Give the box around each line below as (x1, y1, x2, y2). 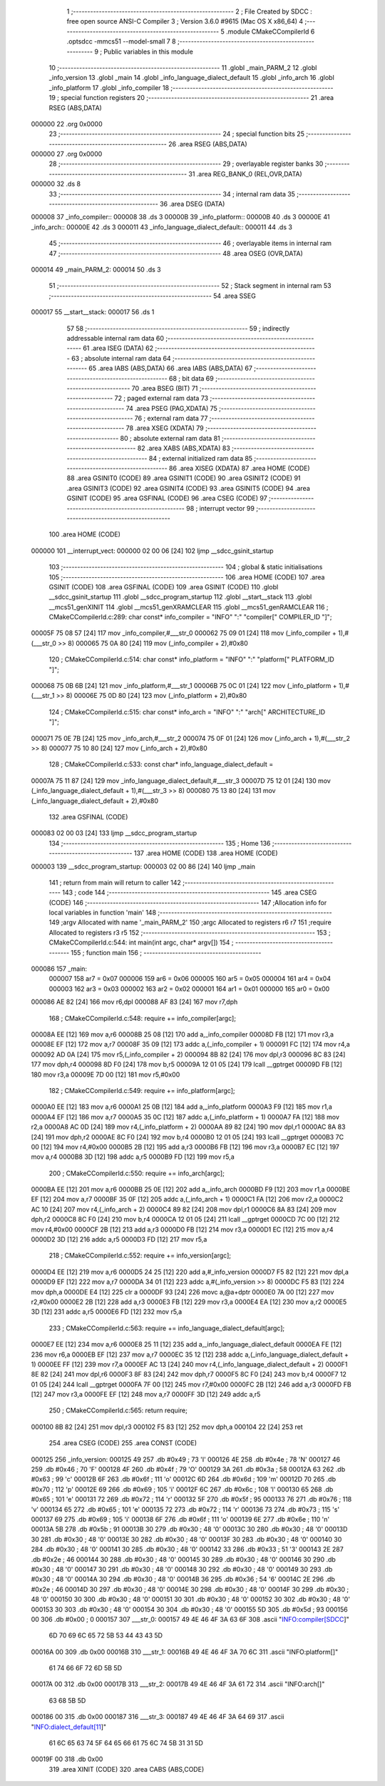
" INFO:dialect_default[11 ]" (31, 1722, 107, 1731)
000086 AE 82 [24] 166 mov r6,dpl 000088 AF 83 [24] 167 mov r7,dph (31, 997, 238, 1007)
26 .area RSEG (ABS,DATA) (168, 139, 247, 148)
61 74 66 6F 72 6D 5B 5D (48, 1664, 123, 1672)
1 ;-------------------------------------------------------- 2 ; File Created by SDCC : (66, 7, 313, 16)
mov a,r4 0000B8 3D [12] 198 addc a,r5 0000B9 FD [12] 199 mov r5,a (31, 1152, 235, 1161)
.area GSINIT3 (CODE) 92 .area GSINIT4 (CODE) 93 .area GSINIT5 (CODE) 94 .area (66, 484, 310, 492)
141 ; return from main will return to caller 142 (48, 878, 182, 887)
